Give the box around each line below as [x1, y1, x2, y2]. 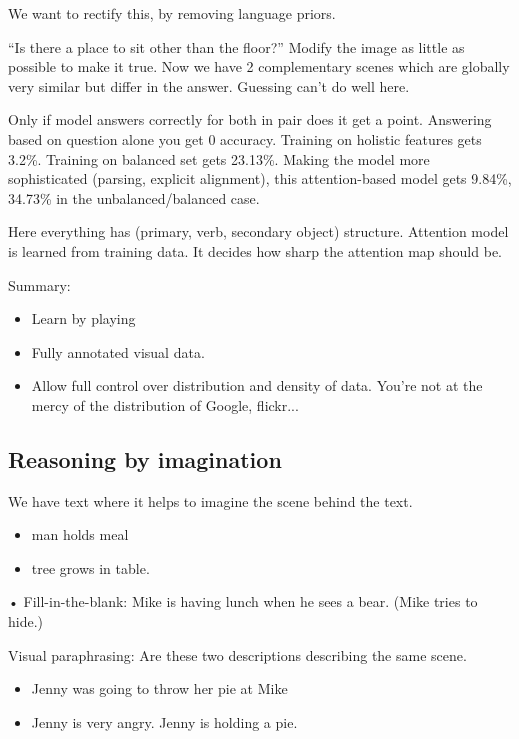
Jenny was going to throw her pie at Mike [31, 678, 288, 699]
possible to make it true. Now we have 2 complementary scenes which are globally [8, 56, 510, 77]
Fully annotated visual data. [31, 341, 205, 362]
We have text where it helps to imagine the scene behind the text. [8, 490, 413, 511]
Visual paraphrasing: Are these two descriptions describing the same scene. [8, 644, 467, 665]
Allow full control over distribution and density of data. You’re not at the [31, 375, 483, 396]
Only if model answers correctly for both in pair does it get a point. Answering [8, 109, 492, 130]
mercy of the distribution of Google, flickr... [31, 394, 299, 415]
